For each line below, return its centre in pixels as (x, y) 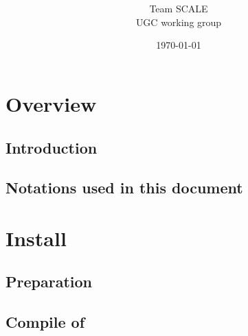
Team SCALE (179, 9)
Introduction (52, 147)
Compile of (45, 322)
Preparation (49, 281)
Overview (51, 103)
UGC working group (179, 22)
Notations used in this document (124, 188)
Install (36, 238)
